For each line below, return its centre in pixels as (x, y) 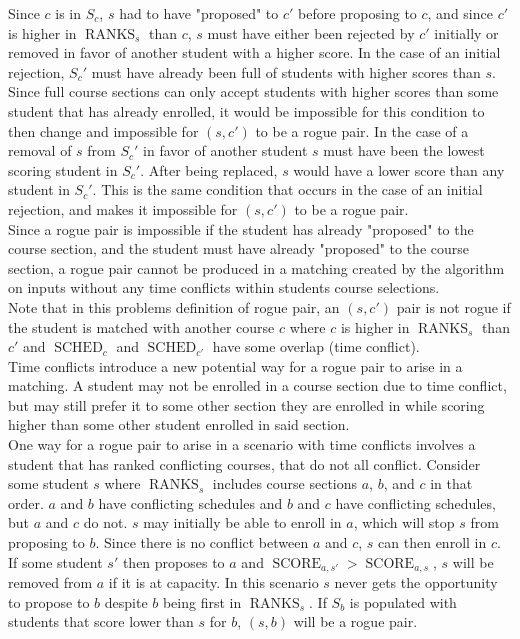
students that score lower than (101, 621)
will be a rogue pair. (355, 621)
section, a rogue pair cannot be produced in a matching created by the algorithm (256, 267)
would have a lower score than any (399, 169)
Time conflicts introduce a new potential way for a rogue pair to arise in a (235, 365)
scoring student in (63, 169)
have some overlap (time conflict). (316, 346)
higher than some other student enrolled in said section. (179, 424)
